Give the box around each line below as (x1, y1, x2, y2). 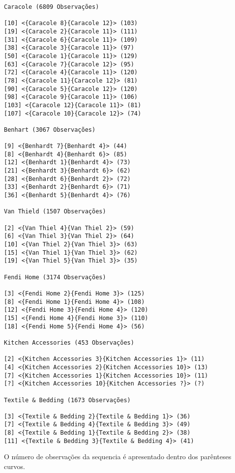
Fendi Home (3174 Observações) (4, 273, 106, 281)
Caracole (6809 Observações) (4, 3, 99, 10)
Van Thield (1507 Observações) (4, 208, 106, 215)
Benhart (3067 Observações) (4, 126, 96, 133)
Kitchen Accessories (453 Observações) (4, 339, 134, 346)
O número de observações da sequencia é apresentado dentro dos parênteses (4, 451, 232, 462)
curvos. (4, 461, 25, 472)
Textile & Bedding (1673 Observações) (4, 396, 131, 404)
